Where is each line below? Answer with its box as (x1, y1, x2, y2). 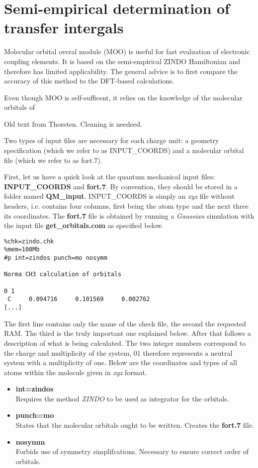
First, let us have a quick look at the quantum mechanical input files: (4, 171, 215, 182)
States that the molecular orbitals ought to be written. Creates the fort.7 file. (15, 420, 254, 430)
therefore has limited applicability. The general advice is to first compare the (4, 66, 238, 76)
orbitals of (4, 102, 35, 112)
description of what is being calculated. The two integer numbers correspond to (4, 337, 246, 348)
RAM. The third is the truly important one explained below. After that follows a (4, 328, 251, 338)
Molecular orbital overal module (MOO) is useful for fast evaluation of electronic (4, 46, 250, 57)
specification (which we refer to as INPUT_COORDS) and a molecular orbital (4, 145, 244, 156)
